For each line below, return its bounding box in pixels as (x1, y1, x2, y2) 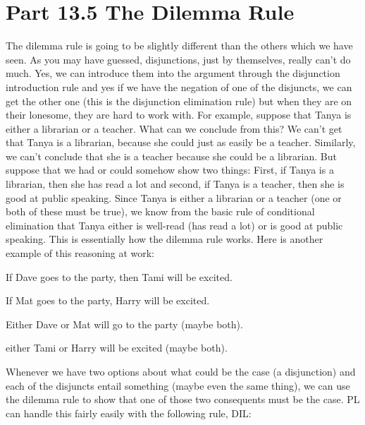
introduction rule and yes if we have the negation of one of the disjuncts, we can (6, 79, 352, 94)
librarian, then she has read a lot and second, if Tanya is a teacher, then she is (6, 176, 345, 191)
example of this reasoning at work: (6, 246, 155, 261)
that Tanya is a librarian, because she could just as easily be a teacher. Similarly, (6, 135, 356, 150)
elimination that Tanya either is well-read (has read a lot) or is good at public (6, 217, 343, 232)
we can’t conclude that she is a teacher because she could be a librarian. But (6, 148, 337, 163)
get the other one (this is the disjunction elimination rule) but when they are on (6, 93, 352, 108)
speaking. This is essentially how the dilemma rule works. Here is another (6, 232, 323, 246)
